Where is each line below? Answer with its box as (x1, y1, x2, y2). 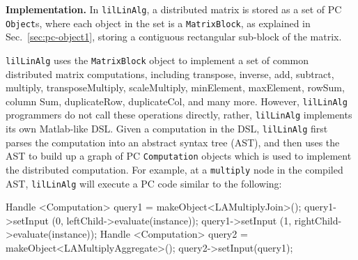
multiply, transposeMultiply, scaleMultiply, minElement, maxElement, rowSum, (6, 80, 345, 95)
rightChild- (294, 213, 342, 227)
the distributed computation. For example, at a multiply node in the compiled (6, 162, 343, 176)
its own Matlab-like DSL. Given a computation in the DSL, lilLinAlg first (6, 121, 328, 136)
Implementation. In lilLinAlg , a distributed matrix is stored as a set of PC (6, 2, 342, 16)
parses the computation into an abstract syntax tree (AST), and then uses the (6, 135, 340, 149)
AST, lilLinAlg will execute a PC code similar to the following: (6, 176, 282, 190)
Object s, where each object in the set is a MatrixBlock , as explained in (6, 15, 311, 30)
